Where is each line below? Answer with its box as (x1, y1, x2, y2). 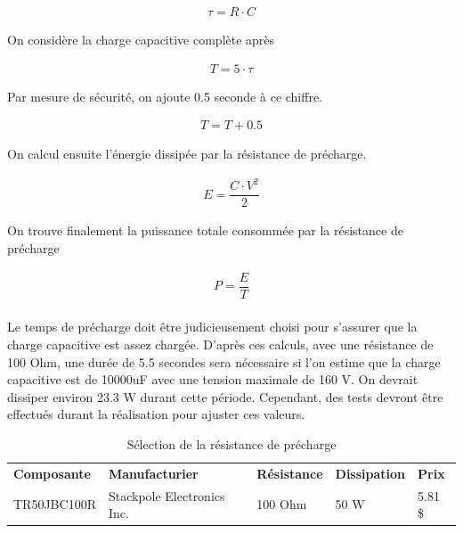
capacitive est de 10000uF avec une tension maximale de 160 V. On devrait (7, 370, 418, 389)
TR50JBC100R (13, 495, 96, 513)
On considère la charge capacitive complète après (7, 30, 275, 49)
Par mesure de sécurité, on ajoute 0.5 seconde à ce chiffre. (7, 86, 323, 105)
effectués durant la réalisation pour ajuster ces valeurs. (7, 405, 305, 423)
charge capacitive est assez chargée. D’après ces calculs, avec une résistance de (7, 334, 434, 353)
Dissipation (335, 463, 406, 482)
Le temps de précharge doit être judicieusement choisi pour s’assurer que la (7, 317, 418, 336)
